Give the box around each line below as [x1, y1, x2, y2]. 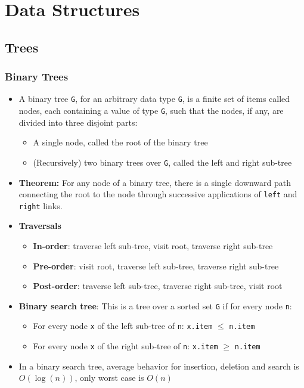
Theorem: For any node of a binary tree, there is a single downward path [18, 176, 291, 188]
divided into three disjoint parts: [18, 116, 138, 128]
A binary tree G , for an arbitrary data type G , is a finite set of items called [18, 92, 290, 105]
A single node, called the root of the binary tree [33, 136, 208, 148]
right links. [18, 199, 63, 212]
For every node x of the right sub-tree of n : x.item [33, 340, 218, 352]
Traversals [18, 219, 61, 232]
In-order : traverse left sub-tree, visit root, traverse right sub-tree [33, 240, 273, 252]
